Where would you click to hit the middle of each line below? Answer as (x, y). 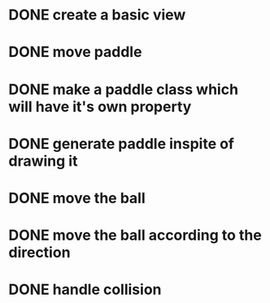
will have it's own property (100, 106)
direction (39, 253)
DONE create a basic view (97, 15)
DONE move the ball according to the (135, 235)
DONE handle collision (85, 290)
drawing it (43, 161)
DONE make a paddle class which (123, 89)
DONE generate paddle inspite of (121, 143)
